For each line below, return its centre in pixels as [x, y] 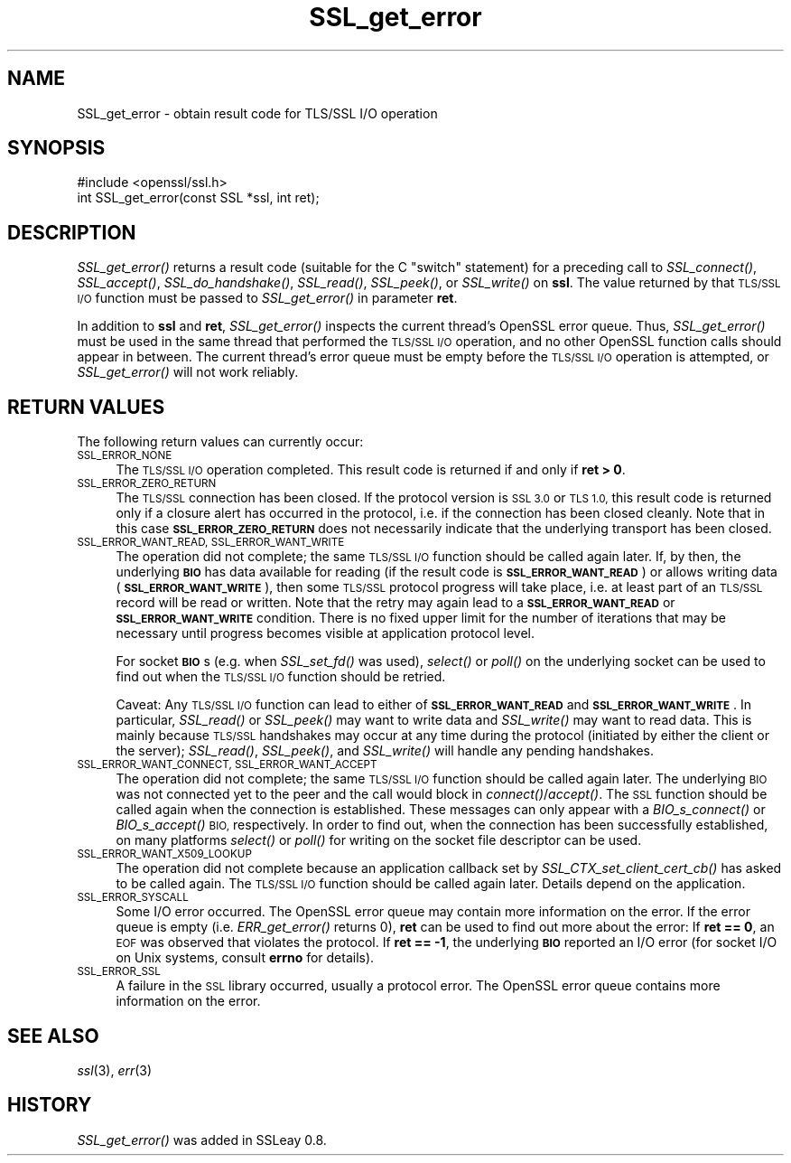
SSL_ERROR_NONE [125, 456]
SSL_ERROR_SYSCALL [133, 898]
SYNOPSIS [56, 148]
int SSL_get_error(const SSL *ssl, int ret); [198, 198]
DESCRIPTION [72, 232]
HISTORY [50, 1105]
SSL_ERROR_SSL [119, 972]
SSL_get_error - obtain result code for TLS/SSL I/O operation [257, 113]
